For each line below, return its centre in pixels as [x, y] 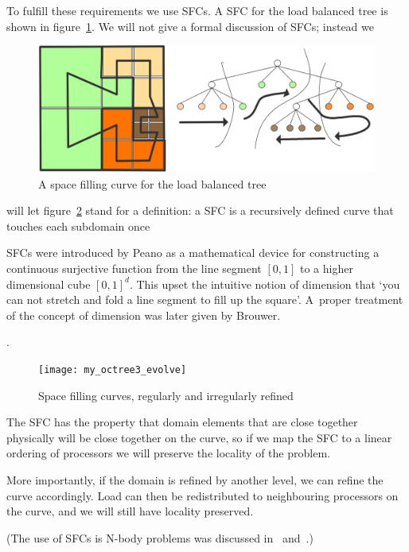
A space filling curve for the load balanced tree [152, 183]
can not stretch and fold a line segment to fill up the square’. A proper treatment [205, 299]
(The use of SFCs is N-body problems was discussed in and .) [160, 537]
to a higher [326, 268]
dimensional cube [49, 284]
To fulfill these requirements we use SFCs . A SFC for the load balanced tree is [197, 10]
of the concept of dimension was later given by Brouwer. [144, 315]
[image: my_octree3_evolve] [113, 369]
